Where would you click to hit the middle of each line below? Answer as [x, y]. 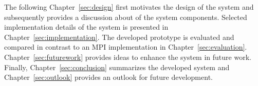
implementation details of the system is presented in [86, 27]
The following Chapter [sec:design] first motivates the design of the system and [129, 7]
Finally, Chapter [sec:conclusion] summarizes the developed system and [117, 67]
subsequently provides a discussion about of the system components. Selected [126, 17]
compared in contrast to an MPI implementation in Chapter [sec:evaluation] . [126, 47]
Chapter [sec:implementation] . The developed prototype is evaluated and [119, 37]
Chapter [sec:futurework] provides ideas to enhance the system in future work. [128, 57]
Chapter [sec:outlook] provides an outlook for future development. [108, 77]
